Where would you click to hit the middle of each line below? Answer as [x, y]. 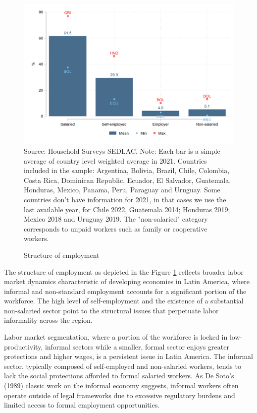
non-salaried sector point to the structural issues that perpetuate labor [111, 310]
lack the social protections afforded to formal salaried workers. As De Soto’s [119, 376]
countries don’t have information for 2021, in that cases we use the [125, 199]
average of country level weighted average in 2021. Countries [115, 160]
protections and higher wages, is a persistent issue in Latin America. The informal [128, 356]
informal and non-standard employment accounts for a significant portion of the [125, 291]
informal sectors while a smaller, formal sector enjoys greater [137, 346]
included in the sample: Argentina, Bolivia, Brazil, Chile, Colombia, [127, 170]
